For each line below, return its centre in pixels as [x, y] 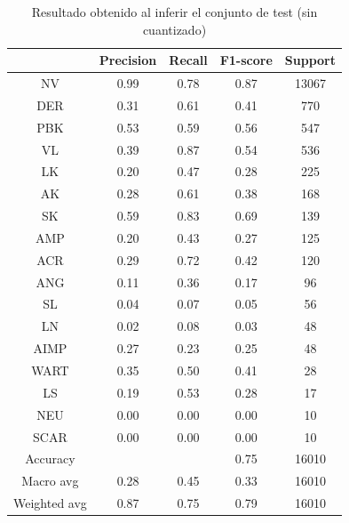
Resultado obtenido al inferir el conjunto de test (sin [174, 12]
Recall [188, 60]
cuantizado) [174, 29]
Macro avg [50, 481]
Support [310, 60]
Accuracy [50, 459]
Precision [128, 60]
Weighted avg [50, 503]
